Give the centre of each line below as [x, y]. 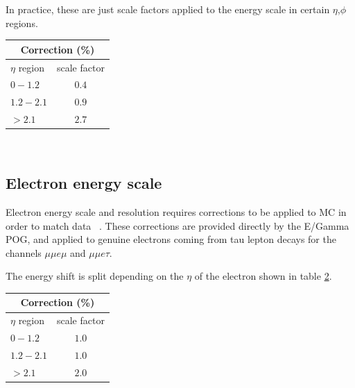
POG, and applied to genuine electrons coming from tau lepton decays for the [171, 239]
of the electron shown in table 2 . [263, 276]
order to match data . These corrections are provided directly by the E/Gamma [177, 225]
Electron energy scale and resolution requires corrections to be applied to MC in [176, 211]
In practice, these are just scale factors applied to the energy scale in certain [168, 9]
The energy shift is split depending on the [95, 276]
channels [24, 252]
